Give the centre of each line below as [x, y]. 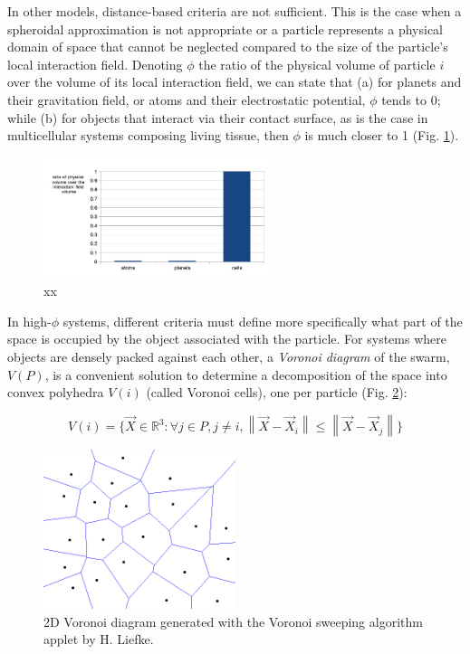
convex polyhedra [56, 392]
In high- [29, 321]
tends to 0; [411, 99]
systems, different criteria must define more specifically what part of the [263, 321]
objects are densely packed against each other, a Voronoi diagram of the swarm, [229, 356]
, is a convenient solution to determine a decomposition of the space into [246, 374]
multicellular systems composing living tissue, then [148, 135]
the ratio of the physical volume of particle [317, 64]
